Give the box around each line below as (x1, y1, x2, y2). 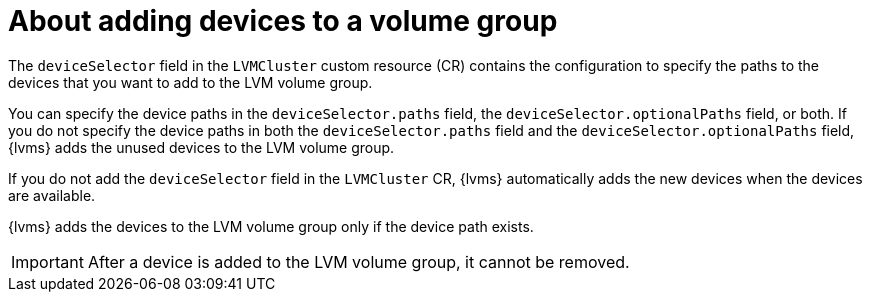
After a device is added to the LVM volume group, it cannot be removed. (87, 251, 630, 272)
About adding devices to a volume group (8, 4, 558, 38)
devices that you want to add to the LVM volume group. (8, 73, 373, 91)
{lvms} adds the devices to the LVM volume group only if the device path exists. (8, 217, 534, 235)
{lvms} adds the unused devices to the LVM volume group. (8, 138, 395, 156)
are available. (8, 186, 96, 204)
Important (11, 251, 84, 272)
